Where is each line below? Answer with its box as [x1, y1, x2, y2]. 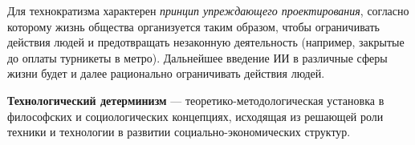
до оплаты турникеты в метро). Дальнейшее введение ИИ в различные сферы [7, 49, 388, 66]
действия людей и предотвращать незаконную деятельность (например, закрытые [7, 34, 405, 50]
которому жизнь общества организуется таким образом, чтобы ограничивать [7, 18, 380, 34]
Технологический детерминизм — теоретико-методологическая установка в [7, 91, 384, 108]
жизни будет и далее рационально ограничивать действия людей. [7, 65, 325, 82]
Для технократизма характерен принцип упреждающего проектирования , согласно [7, 2, 409, 18]
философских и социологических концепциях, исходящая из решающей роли [7, 107, 384, 124]
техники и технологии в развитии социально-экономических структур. [7, 123, 351, 140]
